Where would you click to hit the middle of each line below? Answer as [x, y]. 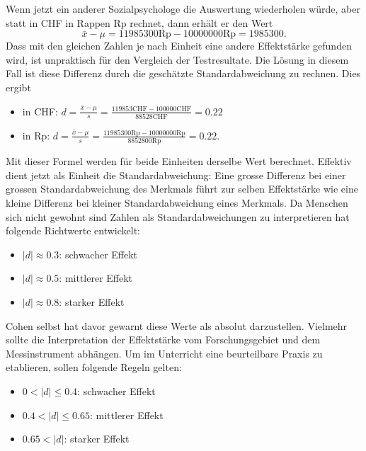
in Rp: [36, 135]
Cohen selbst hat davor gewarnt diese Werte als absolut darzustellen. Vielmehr [177, 325]
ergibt [18, 87]
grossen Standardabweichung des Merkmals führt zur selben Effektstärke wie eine [182, 189]
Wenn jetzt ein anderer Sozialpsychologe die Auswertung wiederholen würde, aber [183, 8]
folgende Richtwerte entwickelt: [73, 230]
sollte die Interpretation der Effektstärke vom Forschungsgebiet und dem [163, 339]
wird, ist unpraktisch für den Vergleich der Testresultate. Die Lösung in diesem [177, 59]
